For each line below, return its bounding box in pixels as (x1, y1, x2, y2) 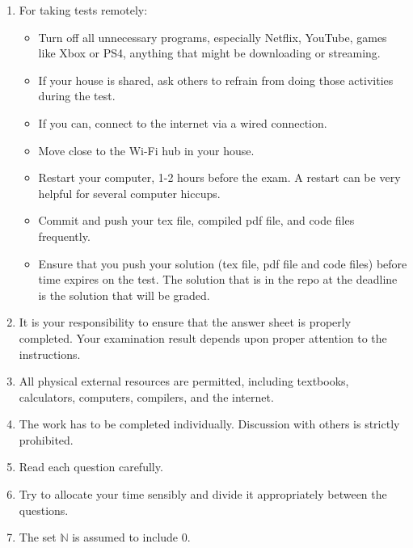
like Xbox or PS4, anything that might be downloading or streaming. (38, 44, 381, 61)
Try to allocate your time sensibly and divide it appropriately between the (19, 486, 387, 503)
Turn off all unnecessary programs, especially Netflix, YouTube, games (38, 28, 387, 45)
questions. (19, 501, 69, 518)
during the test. (38, 87, 116, 104)
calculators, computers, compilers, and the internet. (19, 388, 274, 405)
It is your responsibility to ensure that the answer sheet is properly (19, 314, 352, 331)
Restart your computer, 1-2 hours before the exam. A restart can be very (38, 169, 401, 186)
